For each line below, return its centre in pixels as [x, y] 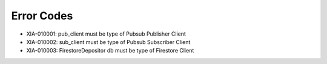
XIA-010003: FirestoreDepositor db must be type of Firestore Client [110, 51]
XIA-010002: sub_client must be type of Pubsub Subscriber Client [108, 42]
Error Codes [42, 16]
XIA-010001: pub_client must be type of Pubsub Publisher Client [106, 34]
